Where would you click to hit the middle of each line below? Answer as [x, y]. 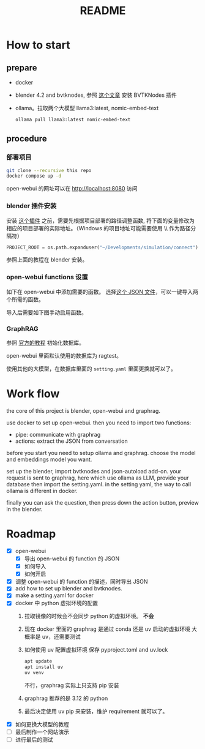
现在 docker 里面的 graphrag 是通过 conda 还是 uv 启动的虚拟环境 [107, 629]
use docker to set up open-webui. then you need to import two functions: [99, 423]
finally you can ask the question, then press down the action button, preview [102, 503]
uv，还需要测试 [61, 637]
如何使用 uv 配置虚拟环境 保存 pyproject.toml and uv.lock [96, 650]
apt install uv [43, 667]
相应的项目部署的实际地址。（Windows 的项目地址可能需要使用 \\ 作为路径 [99, 228]
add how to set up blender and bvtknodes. [69, 589]
